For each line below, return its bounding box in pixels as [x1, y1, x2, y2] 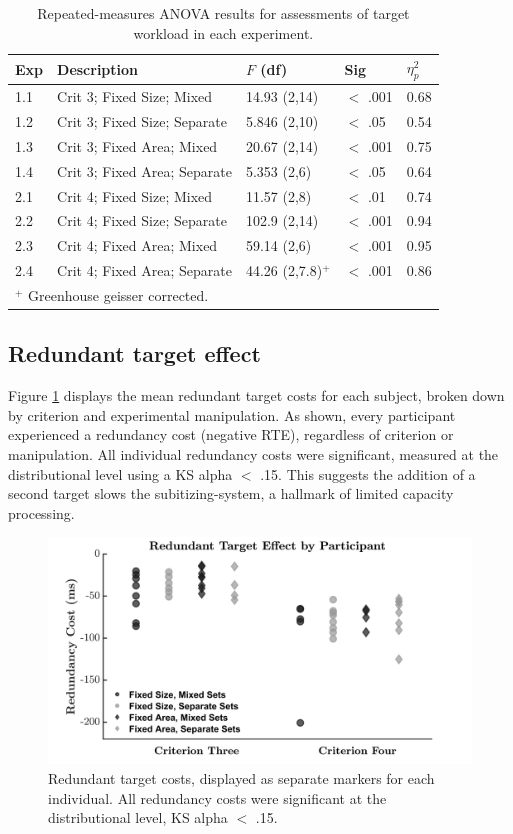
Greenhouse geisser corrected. [28, 284, 209, 305]
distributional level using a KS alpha [8, 463, 233, 484]
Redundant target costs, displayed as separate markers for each [48, 767, 435, 788]
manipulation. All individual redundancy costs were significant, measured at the [8, 444, 499, 465]
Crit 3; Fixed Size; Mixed [57, 86, 213, 107]
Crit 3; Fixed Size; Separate [57, 111, 227, 132]
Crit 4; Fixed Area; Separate [57, 260, 232, 281]
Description [57, 58, 139, 79]
